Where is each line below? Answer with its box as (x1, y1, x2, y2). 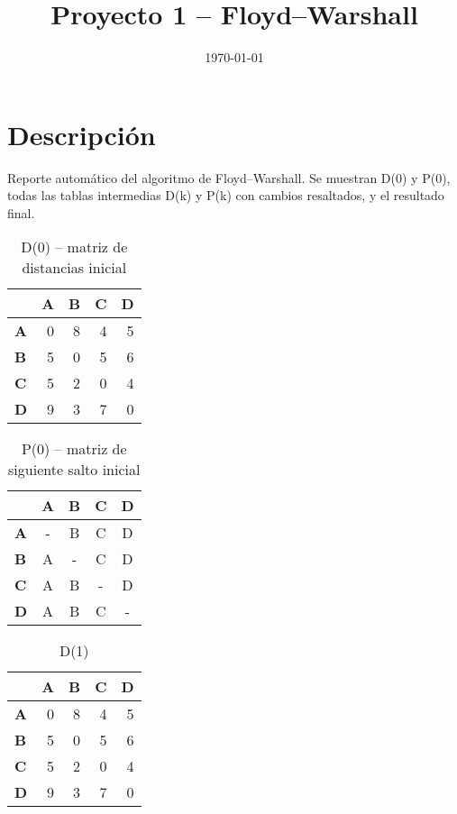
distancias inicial (22, 257, 127, 279)
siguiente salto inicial (8, 459, 141, 480)
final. (7, 203, 35, 222)
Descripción (7, 115, 156, 152)
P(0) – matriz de (21, 438, 127, 460)
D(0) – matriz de (21, 236, 128, 258)
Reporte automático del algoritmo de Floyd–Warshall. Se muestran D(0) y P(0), (7, 168, 451, 187)
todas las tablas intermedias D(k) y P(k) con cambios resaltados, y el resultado (7, 186, 444, 205)
